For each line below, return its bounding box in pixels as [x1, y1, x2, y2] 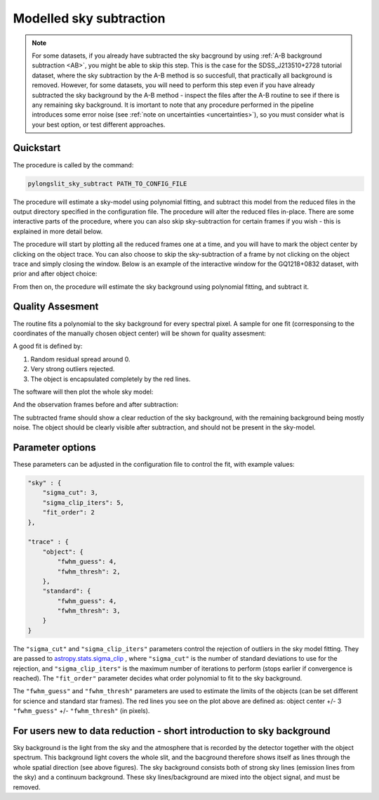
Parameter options [13, 441, 96, 453]
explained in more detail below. [13, 227, 103, 236]
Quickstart [13, 142, 61, 154]
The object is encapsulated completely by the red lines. [30, 375, 191, 383]
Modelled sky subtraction [13, 11, 166, 26]
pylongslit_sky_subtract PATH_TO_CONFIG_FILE [27, 179, 187, 188]
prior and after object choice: [13, 269, 98, 278]
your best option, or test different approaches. [32, 120, 166, 129]
